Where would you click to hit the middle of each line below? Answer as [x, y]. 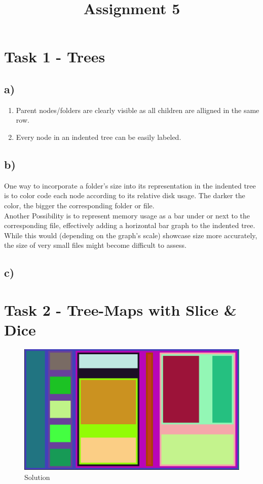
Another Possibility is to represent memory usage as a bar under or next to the [127, 215]
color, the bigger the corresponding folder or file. [79, 205]
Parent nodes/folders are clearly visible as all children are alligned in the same [138, 110]
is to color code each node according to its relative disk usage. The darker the [125, 195]
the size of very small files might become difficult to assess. [95, 245]
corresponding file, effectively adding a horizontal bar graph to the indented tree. [130, 225]
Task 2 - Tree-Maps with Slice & [120, 309]
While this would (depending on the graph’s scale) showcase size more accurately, [131, 235]
